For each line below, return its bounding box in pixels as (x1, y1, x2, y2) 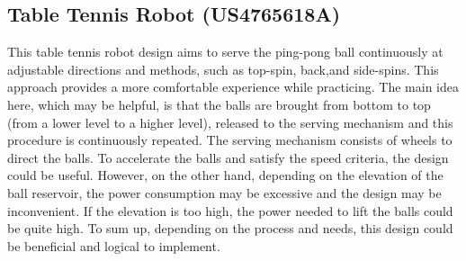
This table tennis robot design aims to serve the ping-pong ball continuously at (7, 42, 444, 61)
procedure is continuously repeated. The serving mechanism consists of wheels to (7, 130, 453, 149)
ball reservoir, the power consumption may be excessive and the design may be (7, 183, 442, 202)
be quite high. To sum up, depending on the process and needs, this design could (7, 219, 453, 238)
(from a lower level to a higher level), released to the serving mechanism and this (7, 112, 453, 131)
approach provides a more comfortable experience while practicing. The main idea (7, 77, 459, 96)
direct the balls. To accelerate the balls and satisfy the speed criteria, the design (7, 148, 449, 166)
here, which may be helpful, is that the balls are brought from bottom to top (7, 94, 431, 113)
